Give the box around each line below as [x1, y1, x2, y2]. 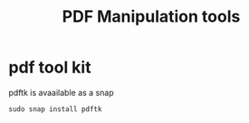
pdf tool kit [8, 57, 91, 78]
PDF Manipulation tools [62, 6, 241, 27]
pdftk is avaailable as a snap [8, 87, 114, 98]
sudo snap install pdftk [8, 104, 102, 114]
